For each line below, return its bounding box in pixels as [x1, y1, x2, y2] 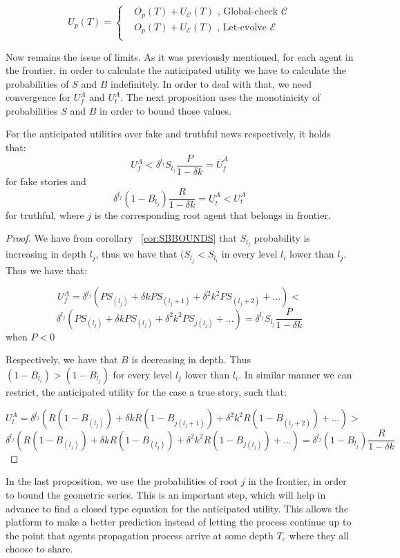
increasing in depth [6, 247, 86, 261]
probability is [254, 231, 310, 245]
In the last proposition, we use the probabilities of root [6, 474, 238, 488]
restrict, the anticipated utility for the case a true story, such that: [6, 384, 287, 398]
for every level [113, 367, 173, 381]
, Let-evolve [217, 22, 267, 32]
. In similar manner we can [238, 367, 352, 381]
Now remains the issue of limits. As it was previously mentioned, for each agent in [6, 49, 354, 64]
